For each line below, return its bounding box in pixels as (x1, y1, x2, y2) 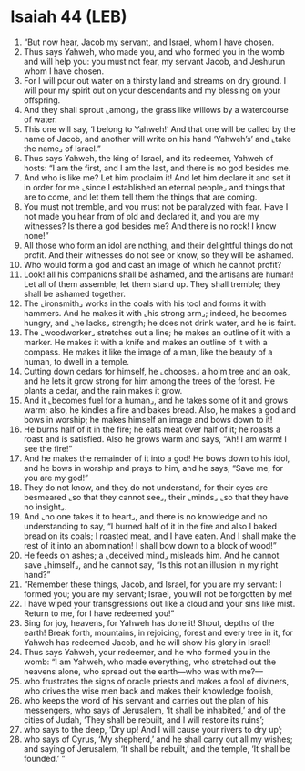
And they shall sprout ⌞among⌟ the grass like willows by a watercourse (23, 104, 290, 115)
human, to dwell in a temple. (23, 355, 130, 366)
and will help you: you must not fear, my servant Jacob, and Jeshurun (23, 56, 286, 67)
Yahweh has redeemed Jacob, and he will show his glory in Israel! (23, 636, 271, 648)
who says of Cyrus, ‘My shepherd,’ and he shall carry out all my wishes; (23, 734, 294, 745)
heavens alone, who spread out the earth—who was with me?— (23, 665, 263, 676)
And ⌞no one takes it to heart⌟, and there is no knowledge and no (23, 510, 268, 521)
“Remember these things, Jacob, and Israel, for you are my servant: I (23, 579, 282, 590)
